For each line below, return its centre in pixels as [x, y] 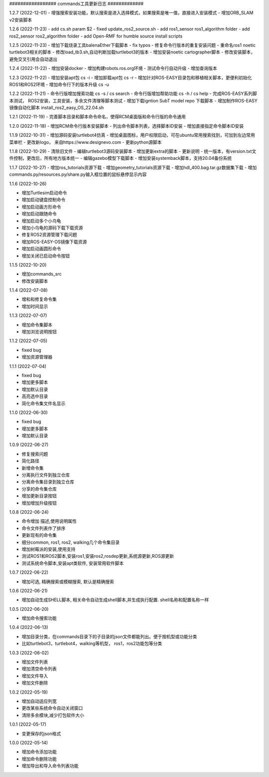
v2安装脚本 [21, 19]
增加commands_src [42, 274]
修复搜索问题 [35, 454]
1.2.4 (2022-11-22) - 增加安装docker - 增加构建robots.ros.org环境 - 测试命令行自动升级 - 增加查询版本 [113, 68]
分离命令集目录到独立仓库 [48, 482]
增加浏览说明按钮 [39, 332]
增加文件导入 [35, 676]
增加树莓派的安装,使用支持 [49, 549]
